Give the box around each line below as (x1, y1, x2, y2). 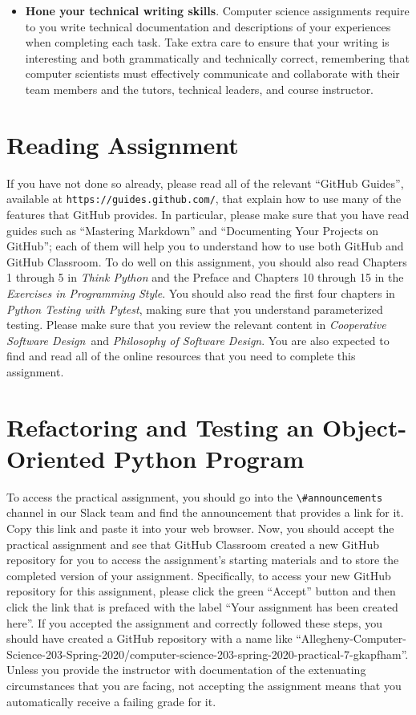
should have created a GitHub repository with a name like (6, 630, 293, 647)
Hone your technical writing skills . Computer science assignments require (25, 2, 410, 18)
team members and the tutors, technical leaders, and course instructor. (25, 80, 374, 97)
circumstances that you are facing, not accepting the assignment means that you (6, 676, 402, 693)
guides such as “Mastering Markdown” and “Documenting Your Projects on (6, 221, 379, 238)
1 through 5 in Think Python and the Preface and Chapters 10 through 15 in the (6, 269, 404, 286)
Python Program (114, 441, 305, 474)
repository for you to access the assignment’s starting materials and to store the (6, 551, 399, 568)
